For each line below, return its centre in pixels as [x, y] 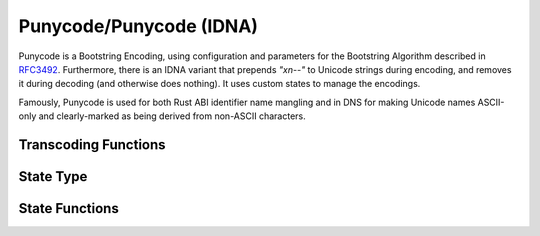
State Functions [68, 208]
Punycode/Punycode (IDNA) [138, 26]
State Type [53, 176]
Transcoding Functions [92, 144]
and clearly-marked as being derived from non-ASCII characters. [172, 116]
